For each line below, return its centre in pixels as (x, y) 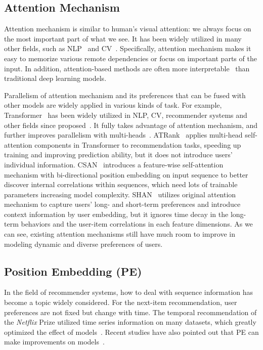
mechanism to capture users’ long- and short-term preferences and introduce (122, 204)
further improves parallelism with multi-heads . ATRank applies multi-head (123, 135)
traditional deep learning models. (55, 78)
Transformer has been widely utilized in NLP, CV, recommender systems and (126, 115)
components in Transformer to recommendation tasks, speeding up (138, 144)
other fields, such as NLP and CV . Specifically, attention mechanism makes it (128, 48)
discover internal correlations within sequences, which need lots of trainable (121, 184)
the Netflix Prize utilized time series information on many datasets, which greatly (130, 322)
